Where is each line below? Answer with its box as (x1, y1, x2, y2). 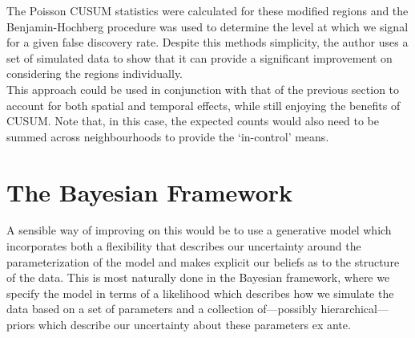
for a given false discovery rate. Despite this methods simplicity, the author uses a (6, 34, 409, 51)
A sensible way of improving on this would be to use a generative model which (6, 222, 392, 238)
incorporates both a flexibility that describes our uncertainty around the (6, 238, 361, 255)
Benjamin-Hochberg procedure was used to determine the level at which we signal (6, 18, 409, 35)
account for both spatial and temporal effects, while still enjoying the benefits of (6, 96, 401, 113)
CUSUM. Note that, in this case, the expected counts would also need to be (6, 112, 379, 129)
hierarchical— (320, 300, 389, 317)
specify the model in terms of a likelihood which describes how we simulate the (6, 284, 394, 301)
